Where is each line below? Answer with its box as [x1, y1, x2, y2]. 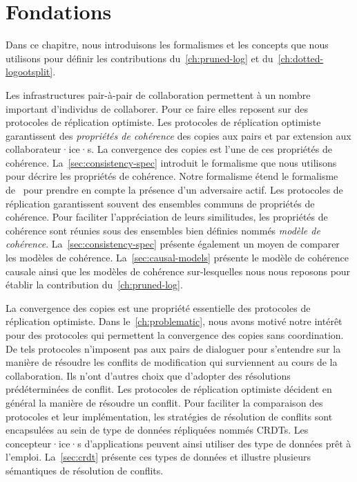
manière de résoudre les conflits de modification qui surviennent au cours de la [6, 355, 338, 369]
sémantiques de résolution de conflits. [6, 463, 164, 477]
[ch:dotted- [278, 50, 324, 65]
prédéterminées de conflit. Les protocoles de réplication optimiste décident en [6, 382, 332, 396]
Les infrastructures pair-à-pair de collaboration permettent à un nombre [6, 87, 311, 102]
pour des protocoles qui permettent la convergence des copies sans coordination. [6, 328, 344, 342]
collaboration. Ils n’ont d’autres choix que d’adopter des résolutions [6, 368, 291, 382]
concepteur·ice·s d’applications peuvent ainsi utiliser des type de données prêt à [6, 436, 351, 450]
